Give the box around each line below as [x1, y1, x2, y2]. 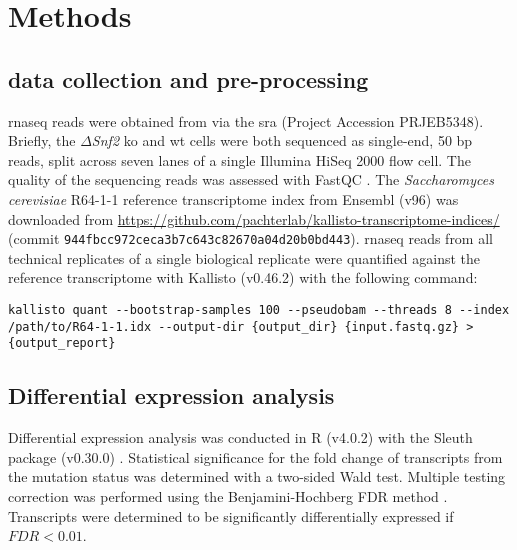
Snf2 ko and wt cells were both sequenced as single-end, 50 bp [91, 130, 473, 151]
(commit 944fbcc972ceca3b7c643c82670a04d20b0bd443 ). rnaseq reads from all [8, 228, 493, 249]
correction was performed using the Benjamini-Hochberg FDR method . [8, 485, 448, 506]
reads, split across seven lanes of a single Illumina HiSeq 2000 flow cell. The [8, 149, 471, 170]
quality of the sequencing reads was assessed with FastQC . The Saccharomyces [8, 169, 494, 190]
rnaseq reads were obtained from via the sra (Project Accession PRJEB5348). [8, 110, 484, 131]
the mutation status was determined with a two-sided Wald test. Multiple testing [8, 466, 506, 487]
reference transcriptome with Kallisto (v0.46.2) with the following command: [8, 267, 478, 288]
